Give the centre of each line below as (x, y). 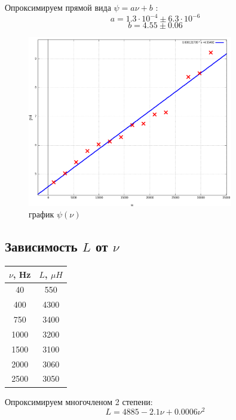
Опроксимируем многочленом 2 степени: (79, 401)
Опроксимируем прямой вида (58, 7)
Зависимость (41, 246)
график (42, 214)
